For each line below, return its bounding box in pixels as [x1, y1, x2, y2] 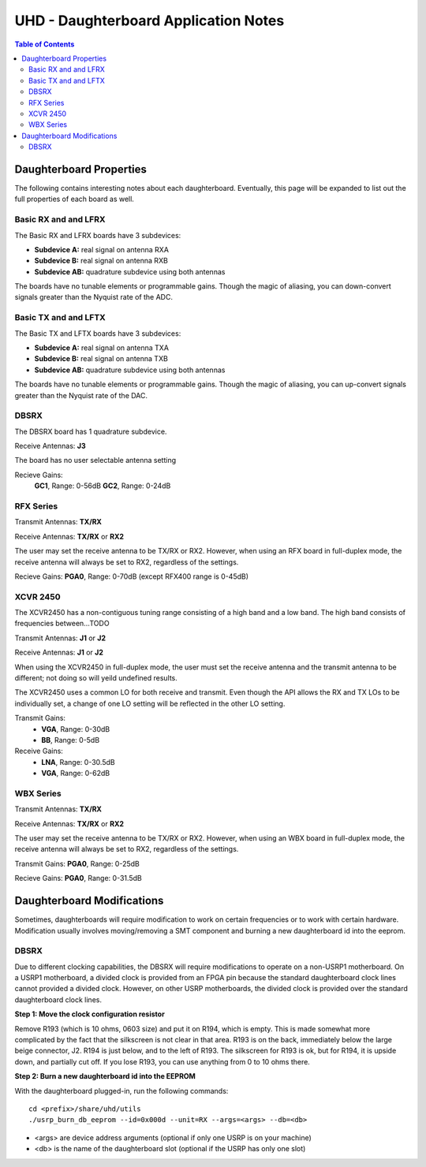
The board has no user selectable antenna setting [14, 456, 177, 465]
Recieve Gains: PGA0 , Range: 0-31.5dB [14, 874, 142, 883]
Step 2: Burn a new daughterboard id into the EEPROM [14, 1072, 196, 1081]
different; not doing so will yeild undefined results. [14, 673, 177, 683]
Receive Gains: [14, 746, 63, 756]
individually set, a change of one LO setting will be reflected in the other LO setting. [14, 699, 286, 708]
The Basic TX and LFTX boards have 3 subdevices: [14, 328, 181, 338]
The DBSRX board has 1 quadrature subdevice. [14, 427, 167, 436]
